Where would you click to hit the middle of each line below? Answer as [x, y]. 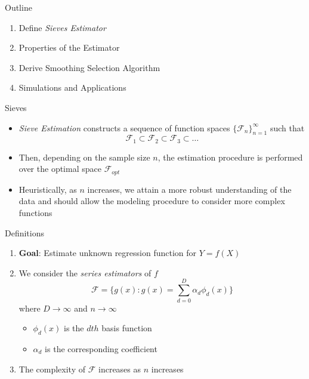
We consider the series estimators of [85, 272]
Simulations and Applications [72, 87]
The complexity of [52, 369]
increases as [120, 369]
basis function [127, 328]
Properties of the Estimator [69, 47]
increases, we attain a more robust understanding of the [189, 189]
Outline [18, 7]
